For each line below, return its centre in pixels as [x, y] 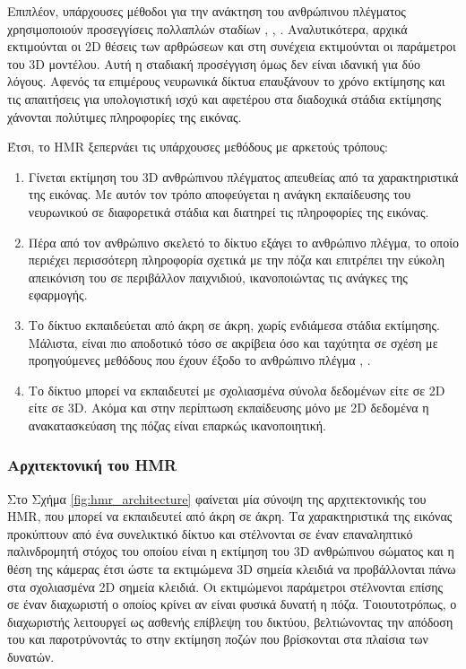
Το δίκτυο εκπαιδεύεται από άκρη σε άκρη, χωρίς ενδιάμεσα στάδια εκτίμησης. [234, 324]
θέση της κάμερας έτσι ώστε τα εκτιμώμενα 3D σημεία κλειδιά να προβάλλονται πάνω [232, 569]
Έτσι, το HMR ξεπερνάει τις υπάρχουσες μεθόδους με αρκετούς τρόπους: [198, 147]
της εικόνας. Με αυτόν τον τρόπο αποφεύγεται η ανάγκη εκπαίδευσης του [220, 194]
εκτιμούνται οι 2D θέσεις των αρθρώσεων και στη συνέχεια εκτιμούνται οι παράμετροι [232, 46]
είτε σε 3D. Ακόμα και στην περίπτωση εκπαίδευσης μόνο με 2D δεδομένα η [229, 408]
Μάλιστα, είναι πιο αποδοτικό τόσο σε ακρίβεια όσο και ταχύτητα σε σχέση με [233, 342]
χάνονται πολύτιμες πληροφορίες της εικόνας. [125, 116]
